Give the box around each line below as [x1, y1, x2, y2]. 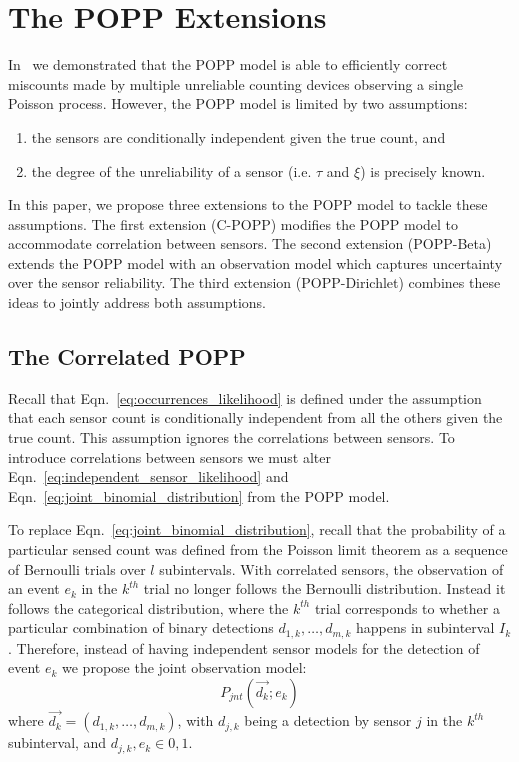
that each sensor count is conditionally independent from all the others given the [8, 407, 503, 428]
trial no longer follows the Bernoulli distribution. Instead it [143, 578, 506, 599]
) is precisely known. [360, 160, 486, 181]
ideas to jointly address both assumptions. [8, 292, 266, 313]
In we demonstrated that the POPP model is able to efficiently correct [8, 54, 448, 75]
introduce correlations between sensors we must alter [8, 446, 331, 467]
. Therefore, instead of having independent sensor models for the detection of [8, 637, 480, 658]
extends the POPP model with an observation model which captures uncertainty [8, 252, 503, 273]
